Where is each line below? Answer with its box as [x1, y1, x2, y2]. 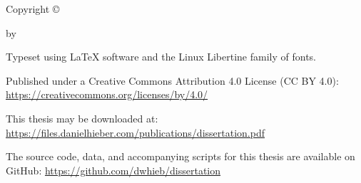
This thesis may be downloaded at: [6, 110, 158, 125]
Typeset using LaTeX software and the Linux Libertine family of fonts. [6, 49, 316, 64]
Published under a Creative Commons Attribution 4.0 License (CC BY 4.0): [6, 73, 339, 88]
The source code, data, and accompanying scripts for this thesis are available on [6, 149, 355, 164]
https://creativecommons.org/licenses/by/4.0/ [6, 87, 208, 102]
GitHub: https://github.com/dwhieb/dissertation [6, 162, 221, 177]
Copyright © [6, 1, 60, 16]
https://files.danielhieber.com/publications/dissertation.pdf [6, 125, 265, 140]
